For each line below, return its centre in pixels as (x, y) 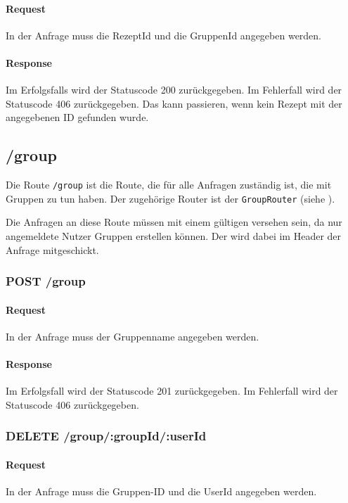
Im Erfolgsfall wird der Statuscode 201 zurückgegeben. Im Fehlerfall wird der (172, 391)
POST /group (46, 281)
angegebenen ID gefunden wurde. (77, 117)
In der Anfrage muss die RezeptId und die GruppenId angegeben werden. (164, 35)
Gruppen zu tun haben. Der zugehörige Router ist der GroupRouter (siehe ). (170, 198)
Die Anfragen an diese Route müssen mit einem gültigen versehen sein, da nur (174, 222)
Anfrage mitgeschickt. (52, 249)
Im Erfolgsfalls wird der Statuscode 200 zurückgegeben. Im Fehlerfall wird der (174, 90)
